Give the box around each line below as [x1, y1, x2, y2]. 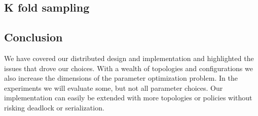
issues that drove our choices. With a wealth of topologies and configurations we [4, 63, 253, 73]
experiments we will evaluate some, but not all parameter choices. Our [4, 82, 223, 93]
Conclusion [4, 29, 63, 45]
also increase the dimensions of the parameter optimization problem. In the [4, 73, 238, 83]
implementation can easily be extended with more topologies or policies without [4, 92, 252, 103]
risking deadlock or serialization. [4, 102, 104, 112]
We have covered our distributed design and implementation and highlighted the [4, 52, 254, 63]
